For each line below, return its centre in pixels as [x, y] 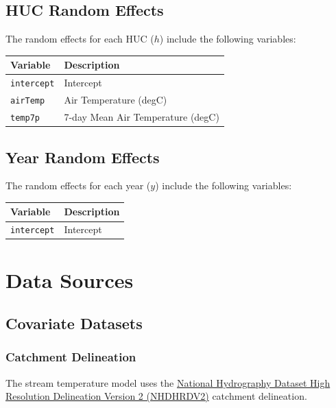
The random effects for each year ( [78, 185]
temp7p [25, 118]
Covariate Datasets [74, 323]
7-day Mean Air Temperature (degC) [142, 116]
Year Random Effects [83, 157]
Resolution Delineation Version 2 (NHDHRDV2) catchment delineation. [156, 396]
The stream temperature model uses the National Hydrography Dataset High [168, 382]
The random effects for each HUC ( [80, 39]
